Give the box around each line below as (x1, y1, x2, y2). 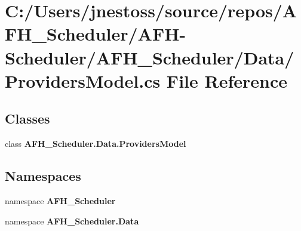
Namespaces (5, 167, 81, 185)
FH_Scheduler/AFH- (5, 21, 186, 46)
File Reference (166, 68, 287, 93)
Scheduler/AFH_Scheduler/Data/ (5, 45, 294, 69)
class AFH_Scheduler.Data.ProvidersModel (5, 137, 186, 150)
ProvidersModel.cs (5, 68, 161, 93)
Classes (5, 109, 50, 128)
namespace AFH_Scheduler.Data (5, 214, 139, 227)
